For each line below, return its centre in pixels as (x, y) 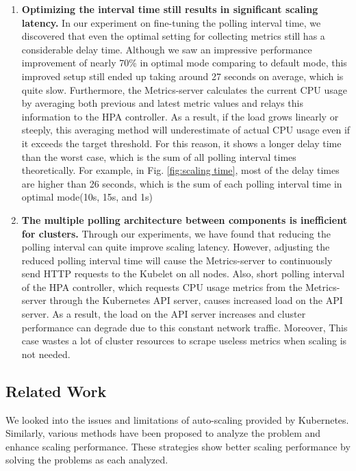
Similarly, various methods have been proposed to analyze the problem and (163, 433)
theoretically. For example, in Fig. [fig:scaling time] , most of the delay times (180, 170)
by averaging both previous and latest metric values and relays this (163, 103)
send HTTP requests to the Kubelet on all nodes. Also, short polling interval (183, 273)
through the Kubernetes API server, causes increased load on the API (196, 300)
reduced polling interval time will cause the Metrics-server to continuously (177, 260)
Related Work (56, 391)
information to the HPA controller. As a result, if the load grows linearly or (180, 116)
